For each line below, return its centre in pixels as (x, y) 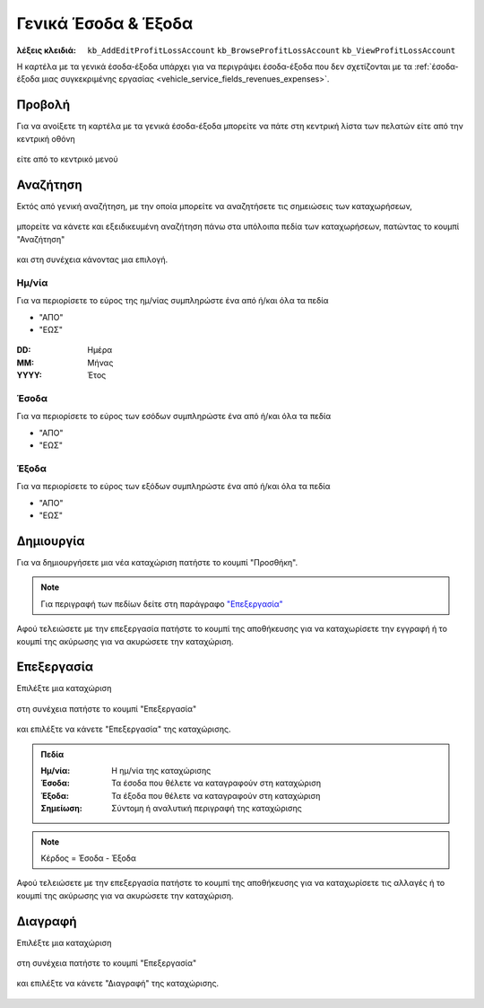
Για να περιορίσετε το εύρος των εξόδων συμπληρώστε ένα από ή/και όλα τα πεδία (173, 486)
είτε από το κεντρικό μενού (67, 159)
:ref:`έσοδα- (436, 66)
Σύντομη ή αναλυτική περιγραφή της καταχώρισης (207, 809)
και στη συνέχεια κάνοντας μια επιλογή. (92, 259)
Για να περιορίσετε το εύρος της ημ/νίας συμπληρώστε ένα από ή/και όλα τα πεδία (173, 301)
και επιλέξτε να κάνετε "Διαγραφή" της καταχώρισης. (118, 984)
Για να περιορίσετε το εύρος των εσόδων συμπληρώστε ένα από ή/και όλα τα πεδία (174, 416)
